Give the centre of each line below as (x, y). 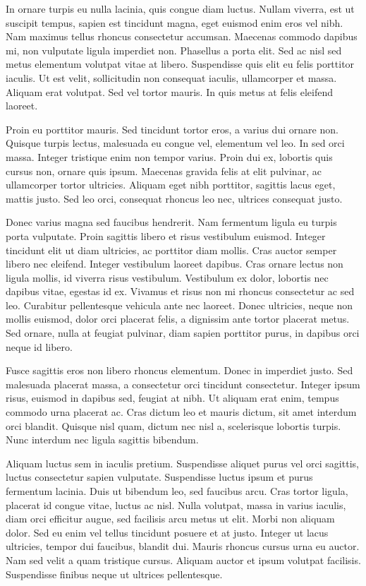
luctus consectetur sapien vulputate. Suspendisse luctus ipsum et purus (159, 477)
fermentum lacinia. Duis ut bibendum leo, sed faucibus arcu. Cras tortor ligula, (177, 491)
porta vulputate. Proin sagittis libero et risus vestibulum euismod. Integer (166, 235)
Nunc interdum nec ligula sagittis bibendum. (102, 439)
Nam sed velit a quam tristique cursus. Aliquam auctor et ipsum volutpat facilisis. (183, 560)
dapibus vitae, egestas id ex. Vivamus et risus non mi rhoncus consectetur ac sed (180, 291)
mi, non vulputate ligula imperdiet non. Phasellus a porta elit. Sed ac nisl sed (174, 50)
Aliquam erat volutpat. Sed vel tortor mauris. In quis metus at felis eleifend (170, 91)
